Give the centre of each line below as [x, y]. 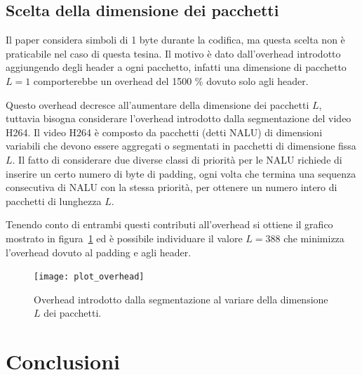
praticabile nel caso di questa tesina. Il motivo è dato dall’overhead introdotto [173, 53]
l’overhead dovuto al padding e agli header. [99, 252]
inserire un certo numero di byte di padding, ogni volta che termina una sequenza [181, 173]
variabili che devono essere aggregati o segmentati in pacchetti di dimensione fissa [181, 146]
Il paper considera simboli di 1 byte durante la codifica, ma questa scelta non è [175, 40]
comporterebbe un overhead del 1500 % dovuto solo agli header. [171, 80]
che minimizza [314, 238]
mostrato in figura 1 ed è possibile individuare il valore [124, 238]
